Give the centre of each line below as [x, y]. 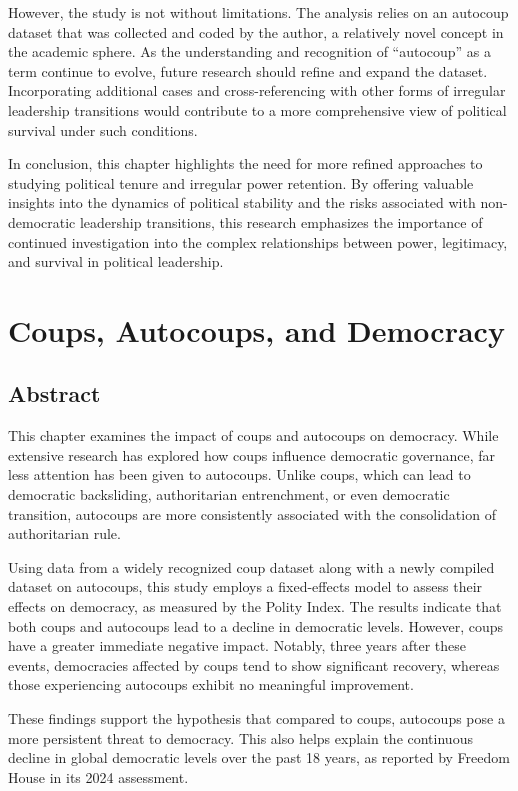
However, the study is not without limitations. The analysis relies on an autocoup [258, 12]
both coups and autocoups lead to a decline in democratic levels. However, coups [256, 625]
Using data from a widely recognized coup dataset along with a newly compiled [251, 566]
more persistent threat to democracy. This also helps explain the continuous [240, 737]
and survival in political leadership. [116, 261]
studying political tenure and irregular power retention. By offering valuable [241, 182]
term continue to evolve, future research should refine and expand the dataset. [248, 70]
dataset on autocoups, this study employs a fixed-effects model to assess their [245, 586]
